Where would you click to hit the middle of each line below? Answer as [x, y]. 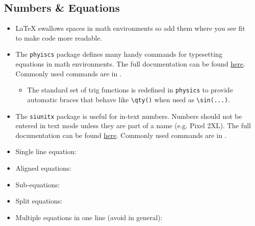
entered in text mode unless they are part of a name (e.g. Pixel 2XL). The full [133, 125]
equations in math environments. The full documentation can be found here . [130, 64]
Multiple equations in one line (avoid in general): [89, 217]
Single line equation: [46, 151]
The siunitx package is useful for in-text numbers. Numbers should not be [129, 116]
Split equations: [39, 201]
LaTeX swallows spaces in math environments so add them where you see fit [130, 28]
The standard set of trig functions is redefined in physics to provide [130, 90]
